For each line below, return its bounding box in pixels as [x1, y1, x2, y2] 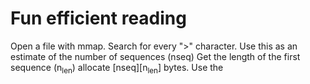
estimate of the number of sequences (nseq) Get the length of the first [10, 50, 301, 62]
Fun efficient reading [10, 7, 187, 30]
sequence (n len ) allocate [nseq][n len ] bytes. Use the [10, 61, 224, 76]
